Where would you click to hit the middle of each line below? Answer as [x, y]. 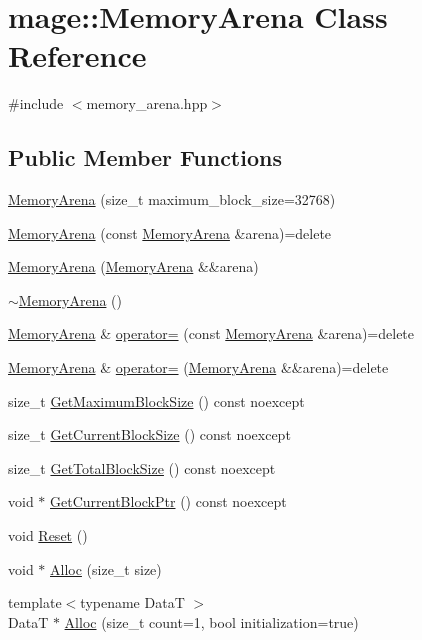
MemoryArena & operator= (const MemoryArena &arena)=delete [211, 333]
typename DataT [132, 602]
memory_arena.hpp [147, 103]
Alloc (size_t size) [106, 568]
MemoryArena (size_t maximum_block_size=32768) [172, 199]
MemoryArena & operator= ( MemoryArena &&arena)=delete [198, 367]
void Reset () [48, 535]
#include [36, 103]
